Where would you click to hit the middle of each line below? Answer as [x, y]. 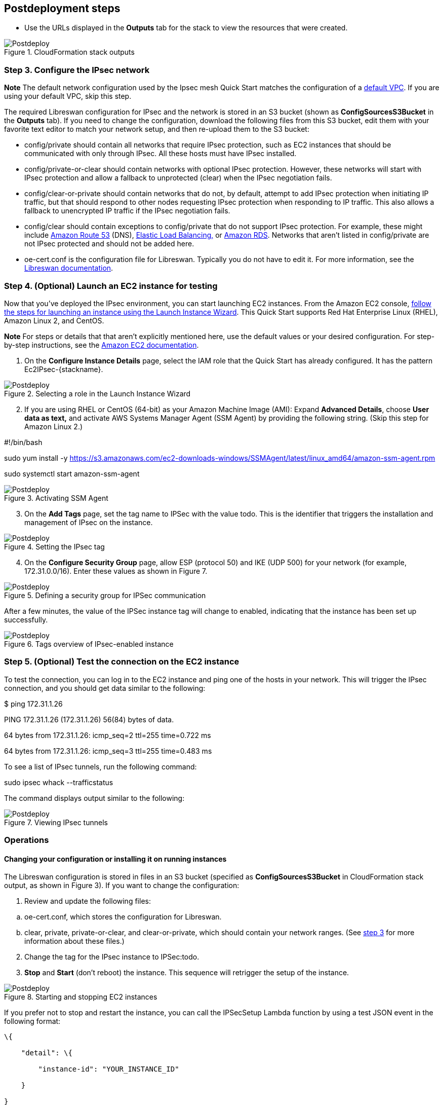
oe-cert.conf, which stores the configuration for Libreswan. [123, 917]
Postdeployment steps [62, 8]
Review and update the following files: [88, 901]
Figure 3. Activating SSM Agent [56, 498]
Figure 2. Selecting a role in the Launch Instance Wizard [97, 393]
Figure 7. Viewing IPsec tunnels [56, 822]
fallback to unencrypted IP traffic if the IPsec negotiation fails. [127, 211]
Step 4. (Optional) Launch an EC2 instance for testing [111, 286]
